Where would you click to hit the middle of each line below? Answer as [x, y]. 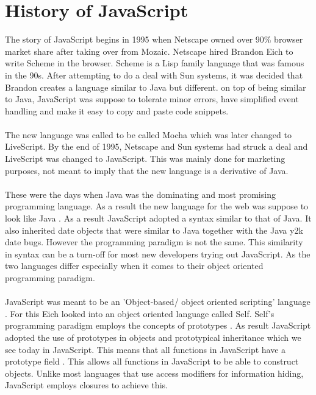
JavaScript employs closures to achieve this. [86, 385]
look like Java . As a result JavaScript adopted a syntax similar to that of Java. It [158, 218]
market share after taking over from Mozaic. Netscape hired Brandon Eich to [149, 51]
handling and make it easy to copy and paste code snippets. [117, 110]
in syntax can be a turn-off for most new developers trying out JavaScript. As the [158, 253]
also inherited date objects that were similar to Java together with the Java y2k [154, 230]
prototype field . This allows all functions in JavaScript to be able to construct [152, 361]
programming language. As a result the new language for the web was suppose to [157, 206]
